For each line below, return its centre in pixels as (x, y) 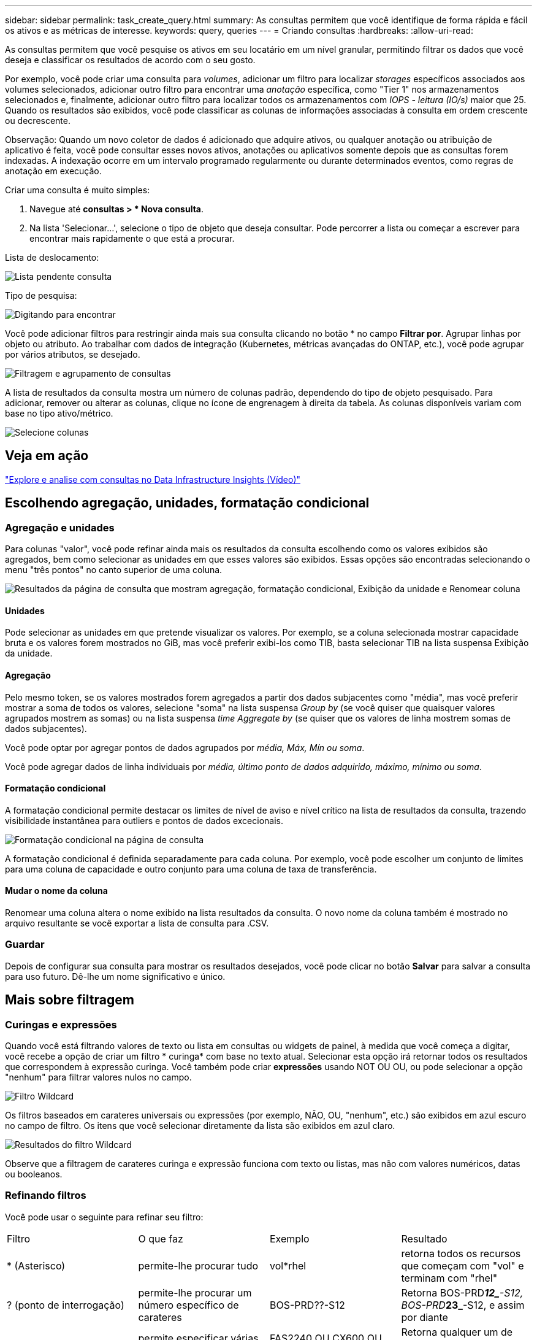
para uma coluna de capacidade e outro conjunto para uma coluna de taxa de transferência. (191, 869)
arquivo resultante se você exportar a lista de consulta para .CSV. (137, 923)
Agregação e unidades (60, 527)
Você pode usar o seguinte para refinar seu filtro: (104, 1217)
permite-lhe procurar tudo (198, 1265)
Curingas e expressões (61, 1024)
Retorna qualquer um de (457, 1332)
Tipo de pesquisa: (41, 295)
